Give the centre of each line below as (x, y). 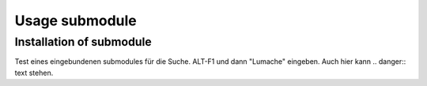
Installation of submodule (83, 42)
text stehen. (34, 73)
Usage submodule (76, 21)
